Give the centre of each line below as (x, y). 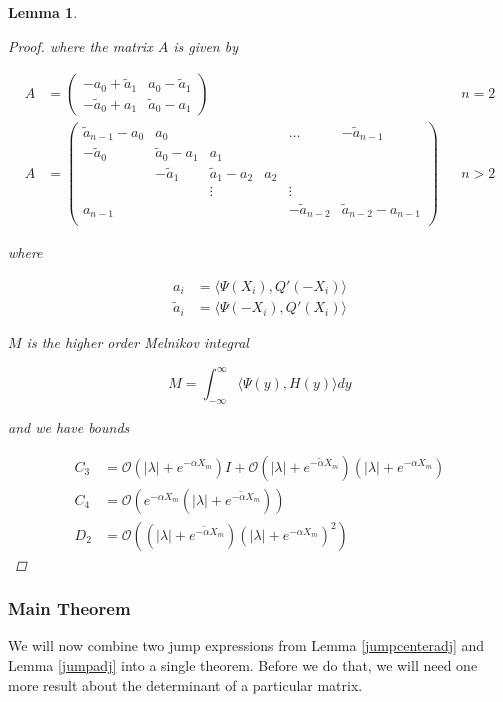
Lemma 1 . (43, 12)
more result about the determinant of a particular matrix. (185, 684)
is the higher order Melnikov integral (137, 342)
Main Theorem (69, 608)
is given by (205, 45)
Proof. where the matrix (80, 45)
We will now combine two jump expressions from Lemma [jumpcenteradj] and (246, 645)
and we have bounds (69, 426)
